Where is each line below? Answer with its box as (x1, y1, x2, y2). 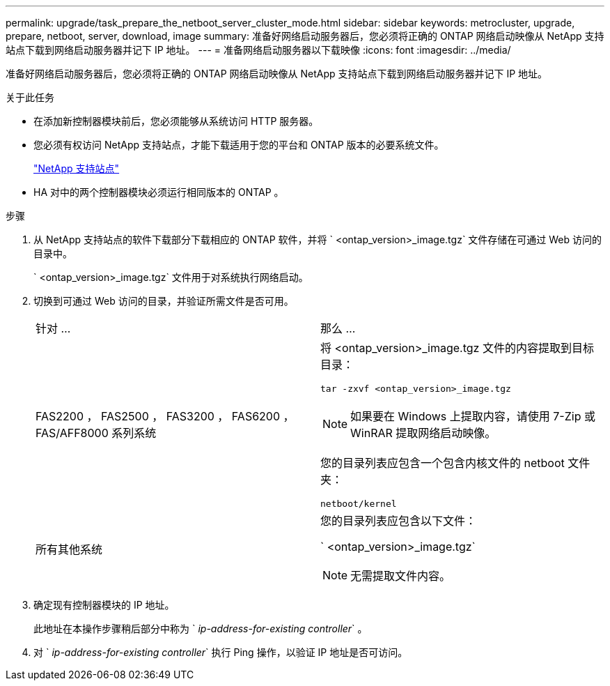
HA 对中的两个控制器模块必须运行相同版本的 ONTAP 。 (33, 186, 284, 198)
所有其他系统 (36, 542, 103, 556)
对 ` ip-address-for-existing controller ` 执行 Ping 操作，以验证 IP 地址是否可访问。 (33, 646, 408, 658)
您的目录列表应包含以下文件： (320, 514, 477, 528)
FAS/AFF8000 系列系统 (36, 426, 157, 440)
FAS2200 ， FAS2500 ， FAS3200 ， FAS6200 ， (36, 409, 295, 423)
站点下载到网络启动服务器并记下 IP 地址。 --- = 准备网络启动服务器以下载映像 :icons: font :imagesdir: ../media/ (6, 44, 511, 56)
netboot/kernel (320, 498, 397, 509)
